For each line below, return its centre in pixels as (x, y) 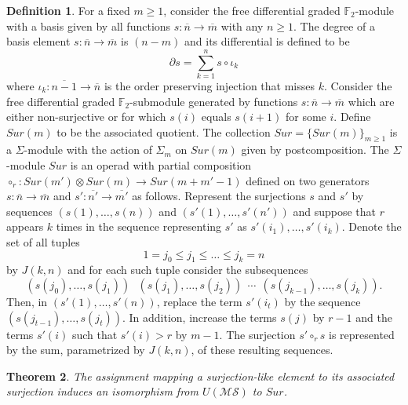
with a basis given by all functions (89, 26)
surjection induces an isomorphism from (102, 391)
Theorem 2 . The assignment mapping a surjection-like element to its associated (200, 376)
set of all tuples (43, 242)
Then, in (27, 302)
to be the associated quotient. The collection (164, 131)
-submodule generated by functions (214, 101)
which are (371, 101)
